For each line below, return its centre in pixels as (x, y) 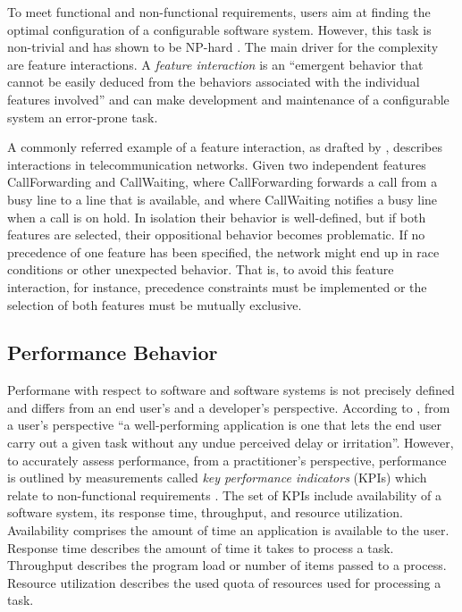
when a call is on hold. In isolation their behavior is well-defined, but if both (217, 217)
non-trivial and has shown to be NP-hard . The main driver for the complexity (223, 47)
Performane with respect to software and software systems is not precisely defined (231, 390)
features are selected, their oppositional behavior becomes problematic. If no (216, 235)
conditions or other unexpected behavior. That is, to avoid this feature (201, 269)
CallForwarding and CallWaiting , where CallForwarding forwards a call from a (223, 182)
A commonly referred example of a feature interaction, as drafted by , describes (225, 147)
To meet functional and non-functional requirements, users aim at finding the (219, 12)
